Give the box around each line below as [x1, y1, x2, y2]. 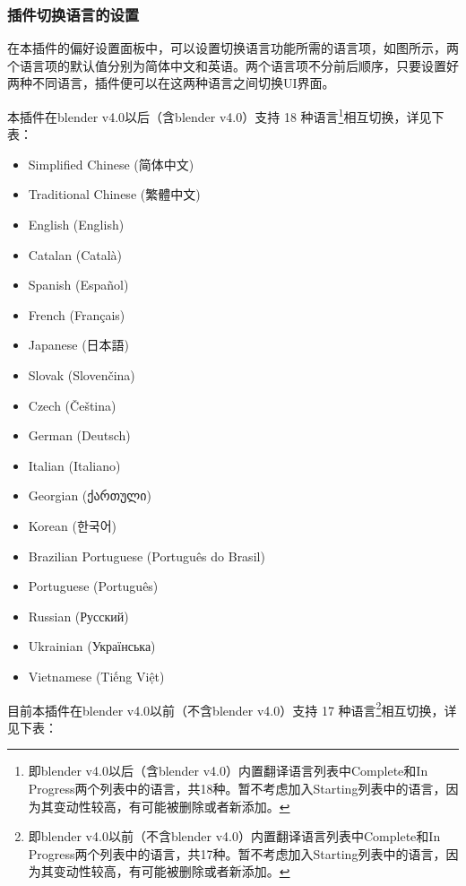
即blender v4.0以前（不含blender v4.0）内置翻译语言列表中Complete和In [28, 827, 441, 846]
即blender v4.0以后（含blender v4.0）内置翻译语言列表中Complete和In [28, 761, 428, 780]
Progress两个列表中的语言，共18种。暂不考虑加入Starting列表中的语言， [28, 778, 446, 797]
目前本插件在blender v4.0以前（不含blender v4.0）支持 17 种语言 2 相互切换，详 [7, 698, 457, 719]
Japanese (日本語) [28, 335, 130, 354]
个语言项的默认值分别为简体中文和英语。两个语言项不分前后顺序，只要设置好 [7, 56, 459, 74]
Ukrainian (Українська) [28, 637, 156, 656]
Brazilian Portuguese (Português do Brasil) [28, 546, 265, 565]
